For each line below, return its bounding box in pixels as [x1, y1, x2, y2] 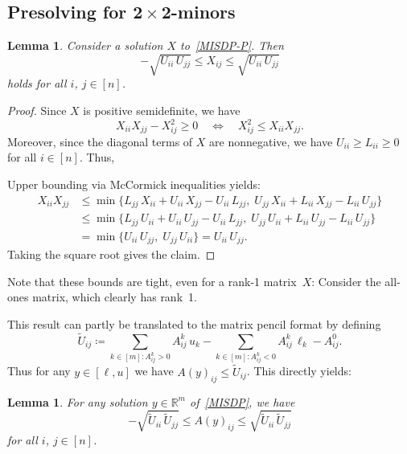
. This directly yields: [246, 362, 351, 379]
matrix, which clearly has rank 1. [32, 288, 197, 305]
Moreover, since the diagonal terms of [7, 133, 193, 149]
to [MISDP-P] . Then [180, 37, 284, 54]
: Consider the [311, 272, 381, 289]
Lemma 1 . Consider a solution [7, 37, 163, 54]
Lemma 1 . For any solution [7, 393, 148, 410]
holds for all [7, 75, 67, 92]
